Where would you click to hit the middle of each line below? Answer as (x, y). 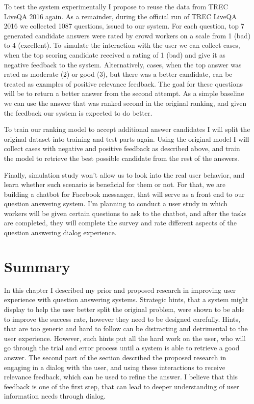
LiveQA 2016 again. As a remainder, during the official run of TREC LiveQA (120, 16)
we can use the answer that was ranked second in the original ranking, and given (125, 103)
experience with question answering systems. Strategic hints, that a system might (126, 299)
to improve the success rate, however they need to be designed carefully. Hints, (122, 319)
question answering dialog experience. (60, 233)
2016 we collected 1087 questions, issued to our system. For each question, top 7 (124, 26)
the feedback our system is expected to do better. (78, 112)
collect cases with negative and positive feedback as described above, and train (122, 148)
